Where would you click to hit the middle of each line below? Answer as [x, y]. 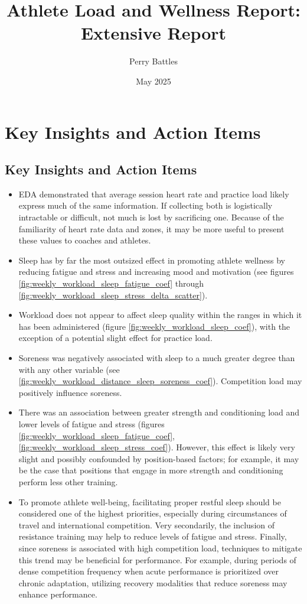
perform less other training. [68, 481]
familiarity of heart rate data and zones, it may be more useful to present [151, 228]
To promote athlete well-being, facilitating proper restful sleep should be [150, 501]
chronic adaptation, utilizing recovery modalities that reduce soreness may [153, 582]
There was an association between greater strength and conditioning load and [159, 412]
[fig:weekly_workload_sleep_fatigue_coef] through [111, 283]
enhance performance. [58, 594]
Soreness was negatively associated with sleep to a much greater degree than [157, 358]
